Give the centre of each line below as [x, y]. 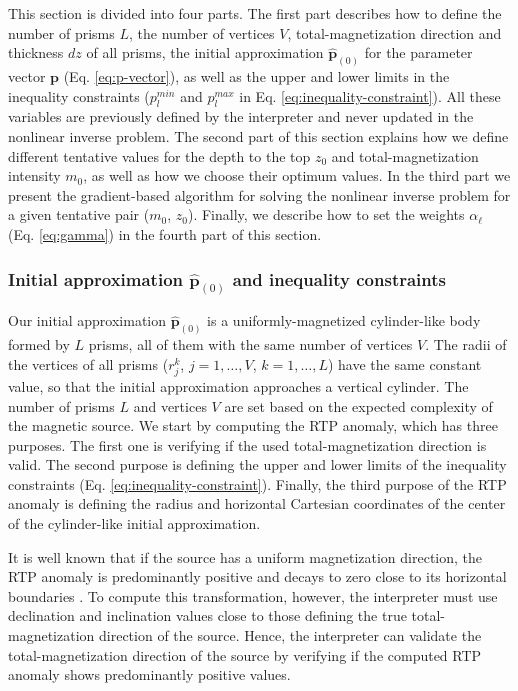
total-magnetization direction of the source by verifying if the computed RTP [245, 654]
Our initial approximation [87, 320]
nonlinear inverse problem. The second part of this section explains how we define [258, 136]
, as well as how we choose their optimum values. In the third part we [297, 175]
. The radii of [466, 344]
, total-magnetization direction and [394, 32]
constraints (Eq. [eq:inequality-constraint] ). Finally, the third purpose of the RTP [257, 483]
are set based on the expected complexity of [358, 405]
